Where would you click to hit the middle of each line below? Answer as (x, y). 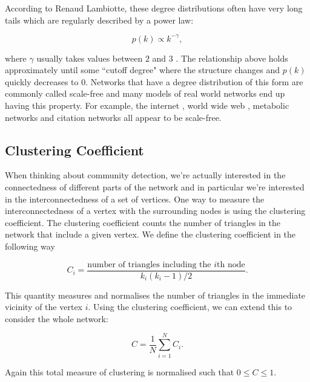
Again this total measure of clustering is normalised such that (120, 371)
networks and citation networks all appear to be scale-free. (113, 117)
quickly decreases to (42, 81)
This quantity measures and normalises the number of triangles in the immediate (155, 295)
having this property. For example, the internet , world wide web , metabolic (147, 105)
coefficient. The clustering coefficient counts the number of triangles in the (143, 222)
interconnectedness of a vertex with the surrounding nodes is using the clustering (155, 211)
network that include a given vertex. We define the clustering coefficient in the (150, 234)
